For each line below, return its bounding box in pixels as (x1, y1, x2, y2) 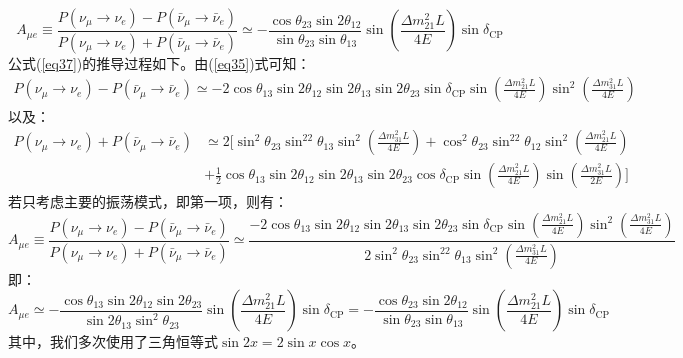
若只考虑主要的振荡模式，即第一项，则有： (8, 191, 288, 212)
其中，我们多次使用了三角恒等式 (8, 331, 218, 352)
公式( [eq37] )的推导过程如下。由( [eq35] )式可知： (8, 52, 311, 73)
